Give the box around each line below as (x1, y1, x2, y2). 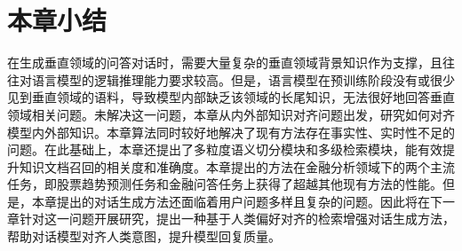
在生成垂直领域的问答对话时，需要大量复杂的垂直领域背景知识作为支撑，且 (7, 53, 442, 72)
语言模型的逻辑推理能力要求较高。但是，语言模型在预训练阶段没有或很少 (31, 70, 455, 89)
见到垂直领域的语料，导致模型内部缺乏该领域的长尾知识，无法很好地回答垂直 (7, 88, 455, 106)
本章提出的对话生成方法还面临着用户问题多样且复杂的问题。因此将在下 (31, 192, 442, 210)
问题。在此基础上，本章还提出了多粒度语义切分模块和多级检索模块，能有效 (7, 140, 442, 159)
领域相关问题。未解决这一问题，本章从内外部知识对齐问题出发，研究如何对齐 (7, 105, 455, 123)
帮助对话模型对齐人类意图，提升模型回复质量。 (7, 227, 281, 246)
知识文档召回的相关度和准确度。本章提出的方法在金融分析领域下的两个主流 (19, 157, 455, 176)
